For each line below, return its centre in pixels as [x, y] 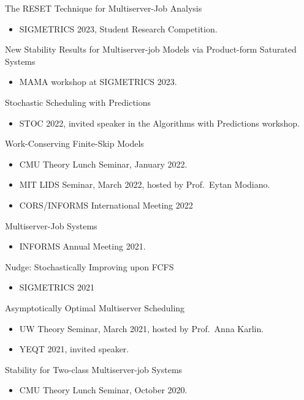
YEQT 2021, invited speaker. [74, 349]
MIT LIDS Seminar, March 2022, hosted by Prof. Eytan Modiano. [145, 184]
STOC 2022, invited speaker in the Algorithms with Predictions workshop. [160, 123]
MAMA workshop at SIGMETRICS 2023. [98, 82]
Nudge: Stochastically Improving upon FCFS [89, 266]
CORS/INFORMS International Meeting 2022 [106, 205]
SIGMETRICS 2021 [57, 287]
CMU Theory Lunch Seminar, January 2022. [103, 164]
